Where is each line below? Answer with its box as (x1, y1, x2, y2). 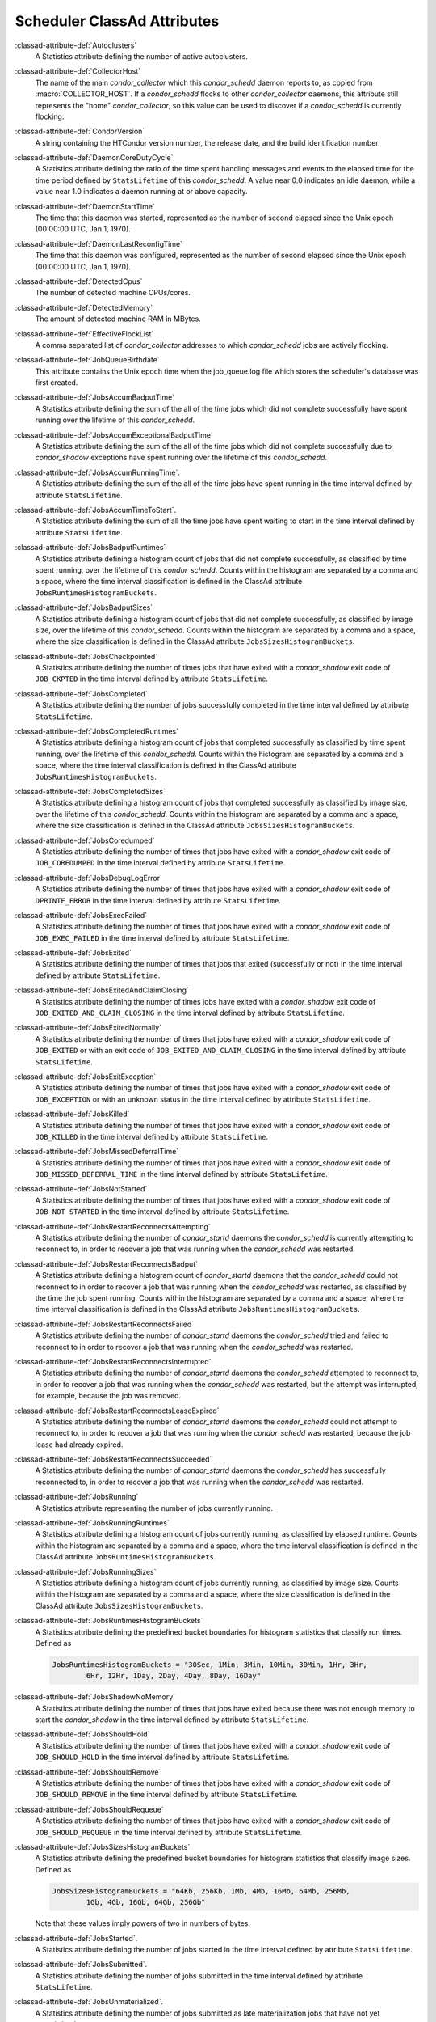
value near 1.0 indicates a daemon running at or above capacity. (35, 187, 248, 197)
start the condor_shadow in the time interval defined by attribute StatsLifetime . (35, 1715, 309, 1724)
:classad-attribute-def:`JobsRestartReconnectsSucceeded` (15, 1454, 212, 1464)
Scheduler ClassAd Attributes (15, 12, 220, 30)
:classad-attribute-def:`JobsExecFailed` (15, 910, 148, 920)
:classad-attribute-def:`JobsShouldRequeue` (15, 1804, 165, 1814)
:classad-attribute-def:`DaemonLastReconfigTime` (15, 239, 183, 248)
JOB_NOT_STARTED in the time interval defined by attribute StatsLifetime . (35, 1207, 290, 1216)
